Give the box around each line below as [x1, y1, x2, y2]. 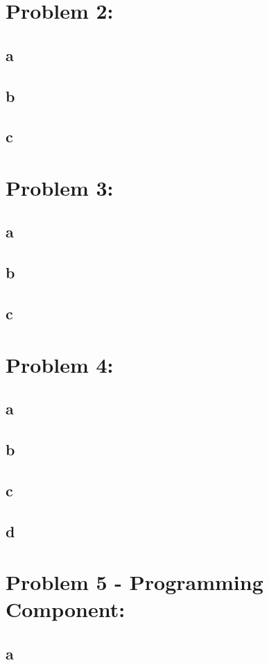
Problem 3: [6, 173, 114, 201]
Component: [6, 595, 125, 623]
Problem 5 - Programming [6, 568, 263, 596]
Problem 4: [6, 350, 114, 378]
